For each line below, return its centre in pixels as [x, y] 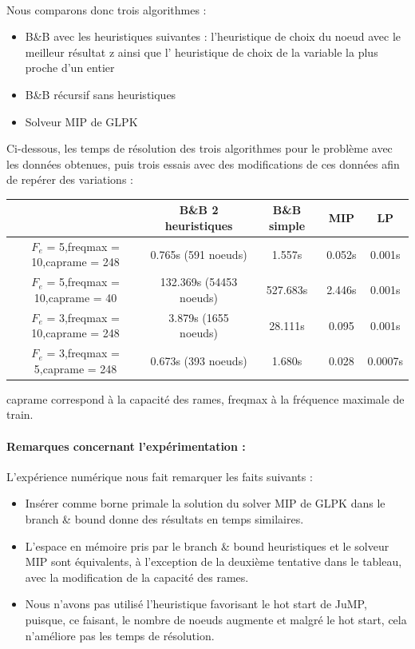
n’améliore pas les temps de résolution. [120, 635]
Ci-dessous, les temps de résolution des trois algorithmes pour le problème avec [200, 148]
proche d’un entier [70, 68]
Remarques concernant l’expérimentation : [126, 446]
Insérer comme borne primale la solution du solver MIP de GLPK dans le [205, 503]
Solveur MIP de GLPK [81, 121]
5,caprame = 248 [75, 368]
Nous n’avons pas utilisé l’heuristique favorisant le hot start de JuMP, [196, 604]
